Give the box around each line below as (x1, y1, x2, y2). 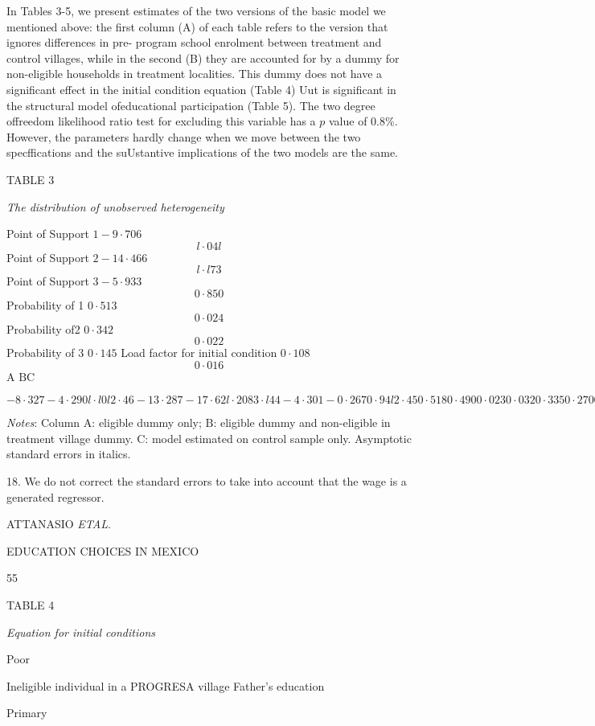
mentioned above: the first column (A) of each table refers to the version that (6, 18, 388, 35)
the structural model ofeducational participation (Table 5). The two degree (6, 96, 375, 113)
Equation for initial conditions (6, 623, 156, 640)
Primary (6, 704, 47, 721)
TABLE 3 (6, 170, 55, 187)
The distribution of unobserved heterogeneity (6, 198, 224, 215)
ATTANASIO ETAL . (6, 515, 111, 532)
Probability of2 (6, 320, 80, 337)
